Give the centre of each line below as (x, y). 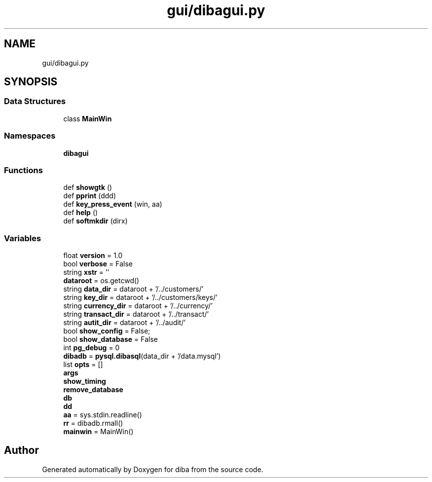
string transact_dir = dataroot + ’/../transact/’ (136, 314)
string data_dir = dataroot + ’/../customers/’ (133, 289)
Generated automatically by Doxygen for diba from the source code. (153, 469)
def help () (81, 213)
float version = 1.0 (93, 256)
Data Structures (35, 101)
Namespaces (30, 136)
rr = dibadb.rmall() (93, 423)
